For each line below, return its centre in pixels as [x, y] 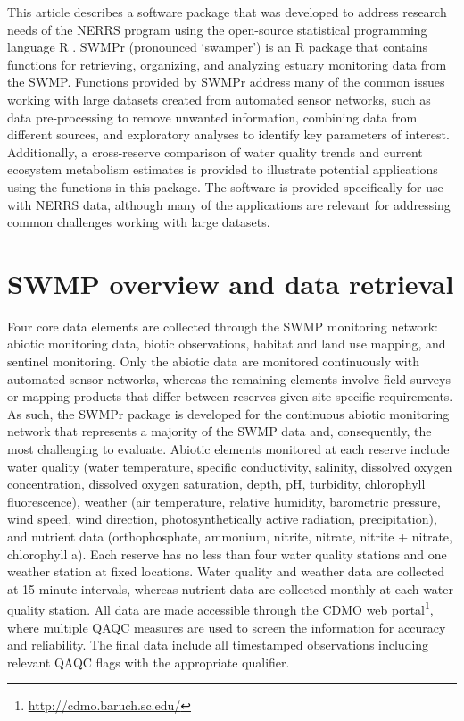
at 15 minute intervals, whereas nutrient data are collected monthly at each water [231, 588]
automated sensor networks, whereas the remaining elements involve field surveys [229, 378]
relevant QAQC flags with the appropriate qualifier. [149, 662]
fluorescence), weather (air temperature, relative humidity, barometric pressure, [224, 501]
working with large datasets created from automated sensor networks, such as [219, 99]
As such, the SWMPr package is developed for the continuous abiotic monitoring [228, 413]
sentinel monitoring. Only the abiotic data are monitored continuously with [213, 361]
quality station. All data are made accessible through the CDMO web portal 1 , [220, 608]
